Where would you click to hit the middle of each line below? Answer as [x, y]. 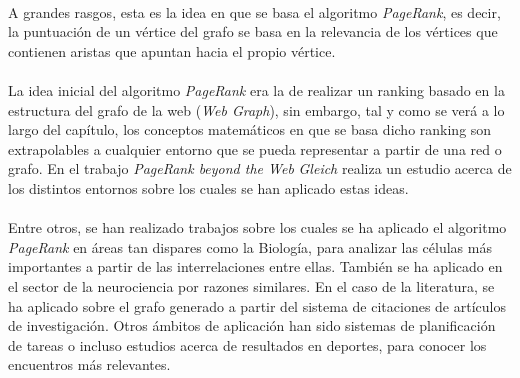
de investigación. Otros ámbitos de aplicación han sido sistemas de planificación [252, 325]
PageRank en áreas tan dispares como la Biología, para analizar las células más [250, 246]
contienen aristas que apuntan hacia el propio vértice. [172, 50]
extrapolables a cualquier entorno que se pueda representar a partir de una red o [255, 148]
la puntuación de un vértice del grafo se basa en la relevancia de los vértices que [253, 31]
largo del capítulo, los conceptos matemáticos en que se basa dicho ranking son [250, 129]
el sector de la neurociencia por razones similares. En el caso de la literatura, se [251, 285]
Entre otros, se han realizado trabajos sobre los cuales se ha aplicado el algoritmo [257, 227]
